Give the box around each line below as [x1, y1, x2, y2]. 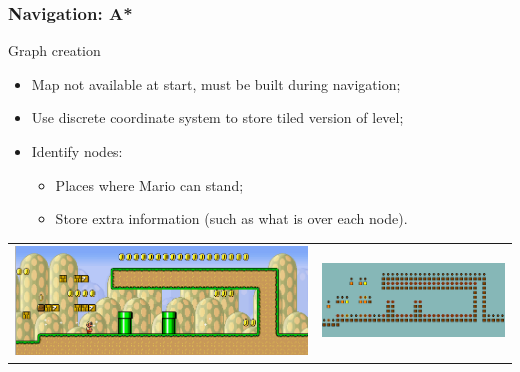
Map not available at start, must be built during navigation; [31, 73, 401, 94]
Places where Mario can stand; [55, 174, 244, 195]
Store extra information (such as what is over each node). [55, 208, 408, 229]
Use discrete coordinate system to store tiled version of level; [31, 107, 404, 128]
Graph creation [8, 40, 101, 61]
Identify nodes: [31, 141, 123, 161]
